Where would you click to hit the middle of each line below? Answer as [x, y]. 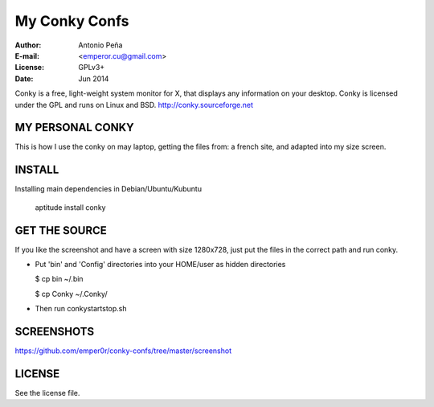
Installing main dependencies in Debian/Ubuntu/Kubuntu [108, 189]
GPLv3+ [92, 68]
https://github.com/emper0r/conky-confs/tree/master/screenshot [123, 351]
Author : [28, 45]
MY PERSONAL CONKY [74, 127]
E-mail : [27, 55]
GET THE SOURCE [61, 230]
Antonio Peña [100, 45]
